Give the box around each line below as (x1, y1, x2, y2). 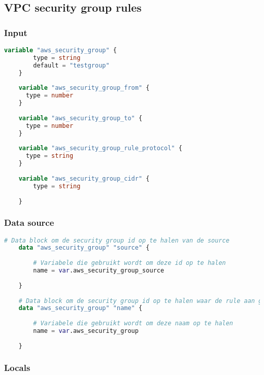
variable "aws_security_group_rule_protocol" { (18, 145, 182, 152)
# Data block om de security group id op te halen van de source (4, 236, 229, 244)
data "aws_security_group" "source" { (18, 244, 150, 252)
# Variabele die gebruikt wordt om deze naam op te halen (33, 320, 234, 327)
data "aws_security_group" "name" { (18, 304, 143, 312)
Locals (4, 361, 30, 373)
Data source (4, 216, 54, 229)
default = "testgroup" (33, 61, 110, 69)
